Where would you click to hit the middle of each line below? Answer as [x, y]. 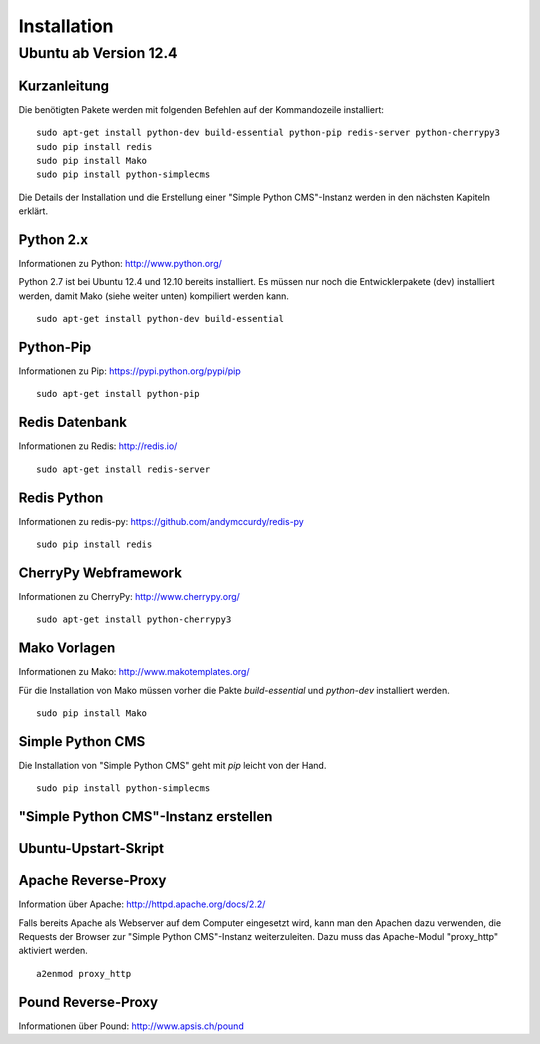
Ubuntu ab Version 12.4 [98, 53]
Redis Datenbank [73, 422]
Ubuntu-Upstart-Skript [91, 848]
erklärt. [33, 211]
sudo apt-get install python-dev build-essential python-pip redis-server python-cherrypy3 [268, 133]
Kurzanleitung [64, 85]
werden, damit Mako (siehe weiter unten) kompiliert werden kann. [154, 296]
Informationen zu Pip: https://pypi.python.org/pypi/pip [130, 371]
